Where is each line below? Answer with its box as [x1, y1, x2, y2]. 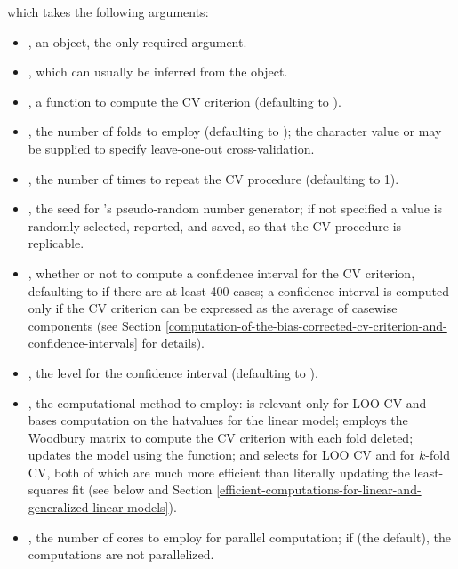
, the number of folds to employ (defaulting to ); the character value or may [28, 122, 442, 140]
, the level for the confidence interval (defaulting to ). [28, 363, 318, 381]
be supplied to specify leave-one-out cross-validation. [28, 139, 315, 157]
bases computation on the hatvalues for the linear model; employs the [28, 411, 408, 429]
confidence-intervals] [28, 333, 138, 352]
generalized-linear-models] [28, 498, 169, 517]
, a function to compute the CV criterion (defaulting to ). [28, 92, 341, 110]
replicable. [28, 234, 84, 252]
